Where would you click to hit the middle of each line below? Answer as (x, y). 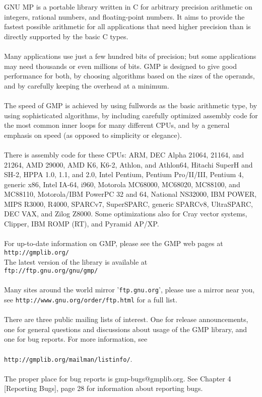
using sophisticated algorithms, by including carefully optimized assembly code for (131, 115)
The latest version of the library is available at (76, 261)
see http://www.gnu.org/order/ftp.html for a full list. (91, 299)
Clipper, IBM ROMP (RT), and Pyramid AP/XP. (82, 224)
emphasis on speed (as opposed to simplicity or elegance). (93, 135)
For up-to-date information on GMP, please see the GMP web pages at (114, 243)
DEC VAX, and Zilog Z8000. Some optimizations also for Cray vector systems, (126, 214)
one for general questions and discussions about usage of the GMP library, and (126, 329)
